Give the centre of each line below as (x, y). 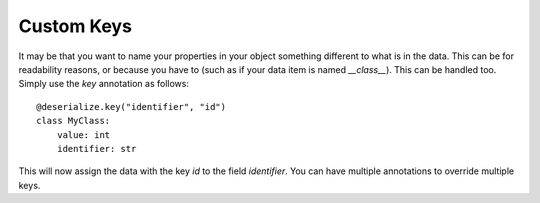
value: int (83, 134)
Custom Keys (75, 26)
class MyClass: (73, 121)
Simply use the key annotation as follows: (104, 84)
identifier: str (96, 148)
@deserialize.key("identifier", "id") (131, 106)
